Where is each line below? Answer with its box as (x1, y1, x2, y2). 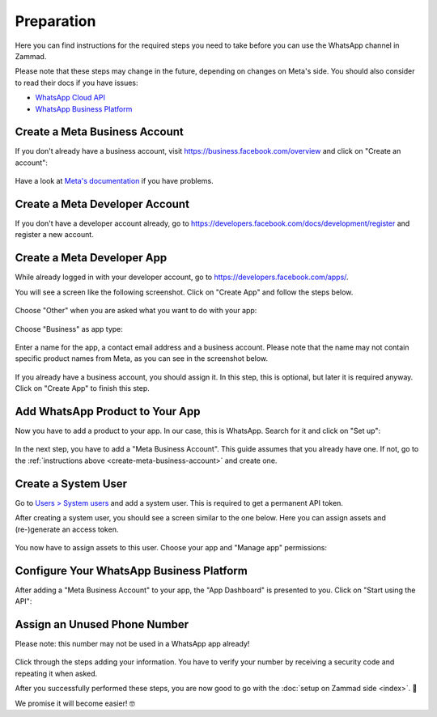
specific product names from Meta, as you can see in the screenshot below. (15, 354, 269, 363)
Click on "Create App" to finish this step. (15, 384, 150, 393)
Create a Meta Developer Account (15, 197, 190, 210)
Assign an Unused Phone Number (15, 617, 189, 631)
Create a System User (15, 477, 128, 490)
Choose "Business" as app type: (15, 324, 123, 333)
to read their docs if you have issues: (15, 78, 138, 87)
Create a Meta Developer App (15, 251, 168, 265)
